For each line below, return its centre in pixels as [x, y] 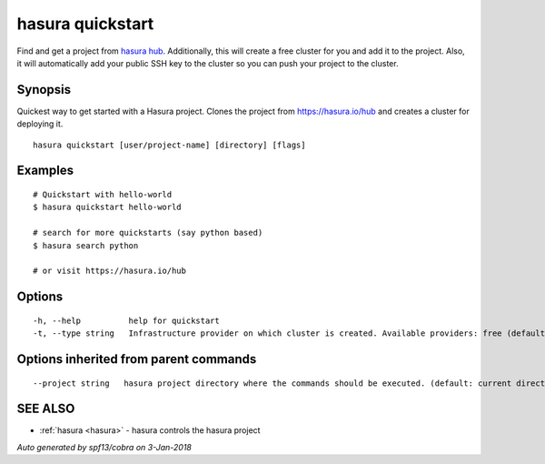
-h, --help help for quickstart [126, 320]
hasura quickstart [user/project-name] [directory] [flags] [169, 145]
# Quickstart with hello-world [103, 195]
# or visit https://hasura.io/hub [109, 271]
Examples [45, 171]
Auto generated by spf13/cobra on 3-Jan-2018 [104, 447]
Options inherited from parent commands [137, 359]
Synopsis [44, 90]
